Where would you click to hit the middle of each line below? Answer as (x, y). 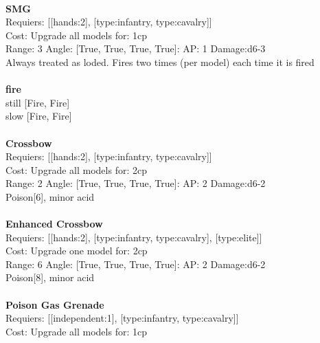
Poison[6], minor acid (50, 196)
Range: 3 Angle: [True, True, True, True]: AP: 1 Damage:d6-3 (136, 48)
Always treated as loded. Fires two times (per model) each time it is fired (160, 62)
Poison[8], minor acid (50, 277)
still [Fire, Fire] (38, 102)
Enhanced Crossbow (54, 224)
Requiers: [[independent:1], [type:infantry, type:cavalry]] (122, 318)
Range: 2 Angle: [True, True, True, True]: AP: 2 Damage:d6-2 (136, 183)
